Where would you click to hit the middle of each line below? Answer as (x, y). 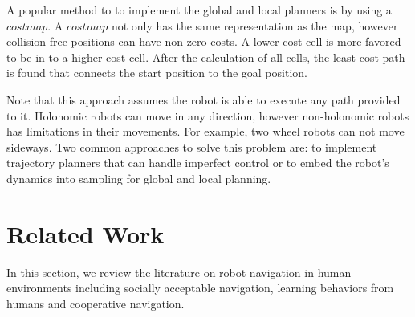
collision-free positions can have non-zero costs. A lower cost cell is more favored (204, 41)
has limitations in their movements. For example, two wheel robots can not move (205, 131)
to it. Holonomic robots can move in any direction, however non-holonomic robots (208, 115)
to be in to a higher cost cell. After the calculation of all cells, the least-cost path (206, 57)
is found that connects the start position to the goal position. (157, 73)
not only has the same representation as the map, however (254, 25)
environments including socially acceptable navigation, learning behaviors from (200, 288)
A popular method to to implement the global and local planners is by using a (199, 10)
